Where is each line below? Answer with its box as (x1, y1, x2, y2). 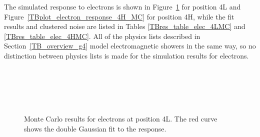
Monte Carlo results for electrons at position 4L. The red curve (24, 113, 217, 123)
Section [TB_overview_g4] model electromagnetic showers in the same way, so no (4, 40, 256, 51)
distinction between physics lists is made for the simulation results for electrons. (4, 50, 249, 60)
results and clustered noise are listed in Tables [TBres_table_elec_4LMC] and (4, 21, 245, 31)
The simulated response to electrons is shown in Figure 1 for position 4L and (4, 1, 241, 11)
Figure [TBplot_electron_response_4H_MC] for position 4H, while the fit (4, 11, 234, 21)
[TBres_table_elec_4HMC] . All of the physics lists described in (4, 30, 200, 41)
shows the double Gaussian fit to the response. (24, 123, 166, 133)
